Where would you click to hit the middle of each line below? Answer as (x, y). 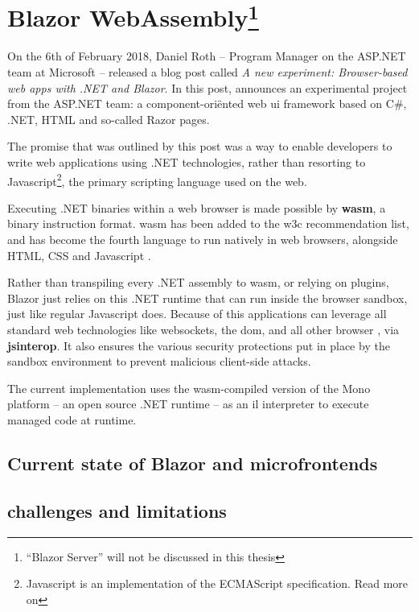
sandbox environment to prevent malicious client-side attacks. (159, 361)
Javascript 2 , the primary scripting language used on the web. (157, 180)
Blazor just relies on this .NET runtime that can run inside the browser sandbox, (207, 298)
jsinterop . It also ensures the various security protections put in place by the (199, 345)
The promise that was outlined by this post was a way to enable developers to (200, 146)
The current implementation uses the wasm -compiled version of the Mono (189, 388)
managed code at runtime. (72, 419)
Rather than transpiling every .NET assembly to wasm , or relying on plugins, (198, 282)
